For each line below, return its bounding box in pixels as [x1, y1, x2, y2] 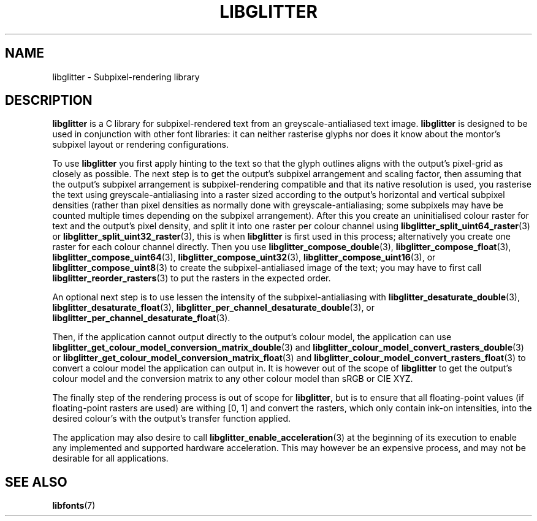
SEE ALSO [5, 474, 67, 490]
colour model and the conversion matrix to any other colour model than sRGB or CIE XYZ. [52, 373, 413, 384]
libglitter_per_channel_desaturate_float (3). [52, 313, 230, 324]
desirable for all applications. [52, 453, 169, 464]
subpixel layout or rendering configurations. [52, 139, 229, 150]
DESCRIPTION [5, 93, 93, 108]
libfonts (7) [52, 500, 96, 511]
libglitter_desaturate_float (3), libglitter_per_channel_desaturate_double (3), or [52, 302, 375, 313]
